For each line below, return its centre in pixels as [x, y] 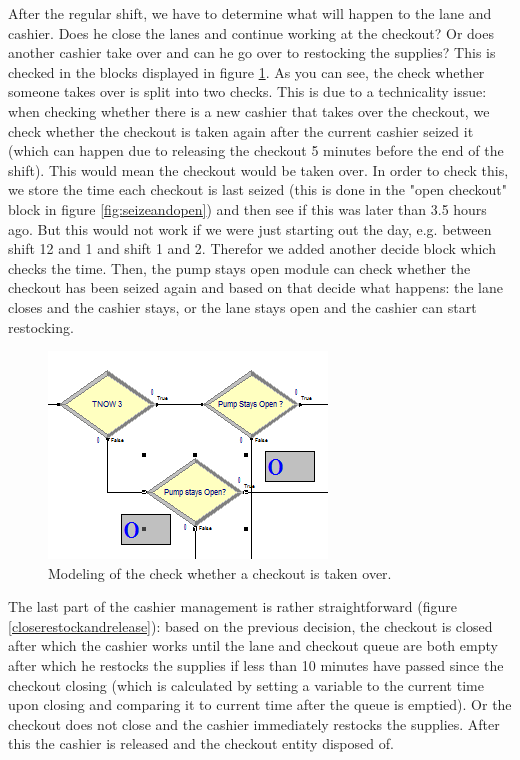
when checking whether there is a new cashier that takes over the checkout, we [249, 110]
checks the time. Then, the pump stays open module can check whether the [239, 267]
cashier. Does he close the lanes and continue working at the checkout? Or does [251, 32]
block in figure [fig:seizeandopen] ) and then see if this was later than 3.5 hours [247, 208]
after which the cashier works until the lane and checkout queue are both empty [253, 645]
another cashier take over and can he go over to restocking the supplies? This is [252, 52]
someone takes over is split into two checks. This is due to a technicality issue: [247, 91]
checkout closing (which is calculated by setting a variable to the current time [246, 684]
